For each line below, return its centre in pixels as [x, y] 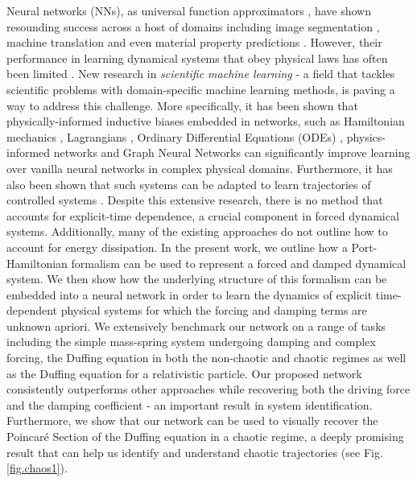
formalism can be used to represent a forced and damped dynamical [239, 263]
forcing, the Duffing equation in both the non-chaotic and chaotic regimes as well [206, 358]
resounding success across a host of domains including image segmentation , [193, 26]
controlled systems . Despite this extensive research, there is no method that [195, 200]
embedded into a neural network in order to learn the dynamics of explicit [190, 294]
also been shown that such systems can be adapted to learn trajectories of [189, 184]
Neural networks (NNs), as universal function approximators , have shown [189, 10]
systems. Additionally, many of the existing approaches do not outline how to [197, 231]
